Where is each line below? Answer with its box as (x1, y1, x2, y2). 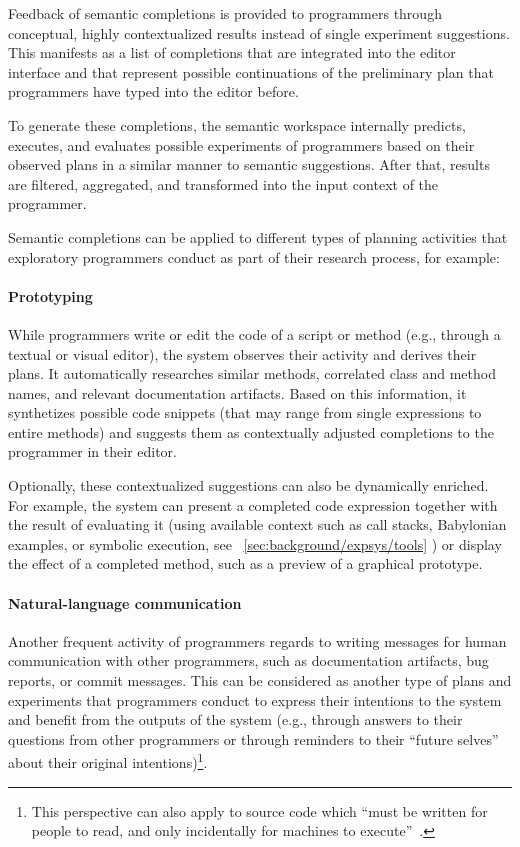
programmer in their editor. (8, 441, 177, 462)
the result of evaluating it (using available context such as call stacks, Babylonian (8, 514, 507, 535)
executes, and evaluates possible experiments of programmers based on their (8, 134, 475, 155)
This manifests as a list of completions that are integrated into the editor (8, 42, 456, 63)
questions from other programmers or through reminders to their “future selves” (8, 728, 499, 749)
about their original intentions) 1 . (8, 749, 208, 773)
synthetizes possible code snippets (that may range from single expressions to (8, 402, 482, 423)
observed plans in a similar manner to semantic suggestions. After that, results (8, 154, 490, 175)
